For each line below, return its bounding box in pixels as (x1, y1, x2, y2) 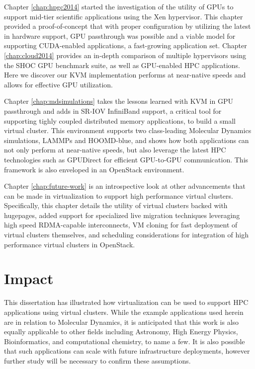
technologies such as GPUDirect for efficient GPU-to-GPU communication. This (4, 154, 249, 164)
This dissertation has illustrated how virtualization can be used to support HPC (4, 297, 249, 307)
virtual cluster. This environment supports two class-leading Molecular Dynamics (4, 125, 252, 136)
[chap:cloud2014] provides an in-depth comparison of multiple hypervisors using (4, 50, 247, 60)
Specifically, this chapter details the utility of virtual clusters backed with (4, 200, 228, 211)
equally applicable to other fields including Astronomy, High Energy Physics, (4, 326, 238, 337)
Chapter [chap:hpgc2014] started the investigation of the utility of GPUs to (4, 1, 234, 11)
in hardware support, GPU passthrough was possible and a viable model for (4, 30, 236, 41)
